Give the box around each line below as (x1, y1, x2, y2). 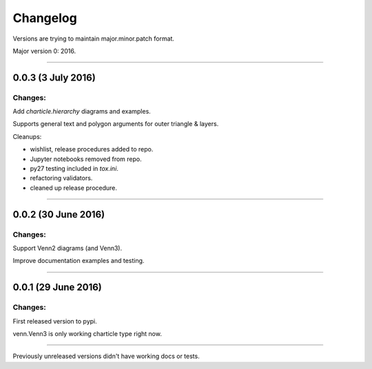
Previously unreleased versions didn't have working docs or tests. (12, 352, 200, 361)
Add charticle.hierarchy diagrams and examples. (12, 107, 151, 116)
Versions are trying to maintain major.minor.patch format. (12, 34, 175, 43)
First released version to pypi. (12, 317, 97, 325)
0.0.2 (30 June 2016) (12, 209, 105, 220)
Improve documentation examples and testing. (12, 257, 145, 265)
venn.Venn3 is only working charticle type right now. (12, 329, 162, 337)
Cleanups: (12, 132, 42, 140)
